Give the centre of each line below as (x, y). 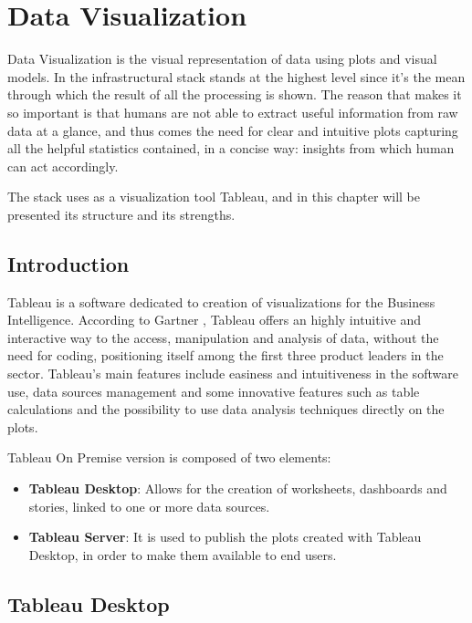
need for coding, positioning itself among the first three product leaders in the (226, 355)
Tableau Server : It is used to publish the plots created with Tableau (225, 537)
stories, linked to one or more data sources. (149, 506)
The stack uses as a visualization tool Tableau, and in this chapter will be (214, 197)
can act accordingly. (63, 166)
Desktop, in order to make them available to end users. (183, 554)
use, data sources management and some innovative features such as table (214, 391)
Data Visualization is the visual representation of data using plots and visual (222, 59)
